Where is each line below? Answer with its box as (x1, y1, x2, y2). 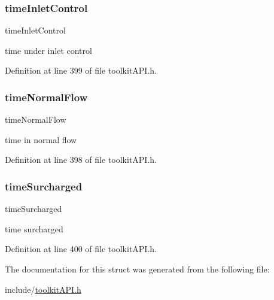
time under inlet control (5, 44, 92, 56)
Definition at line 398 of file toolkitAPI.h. (5, 153, 157, 166)
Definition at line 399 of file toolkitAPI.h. (5, 64, 157, 77)
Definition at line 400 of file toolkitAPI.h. (5, 243, 157, 255)
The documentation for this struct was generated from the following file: (5, 263, 270, 275)
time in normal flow (5, 133, 77, 146)
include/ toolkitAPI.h (5, 283, 81, 295)
